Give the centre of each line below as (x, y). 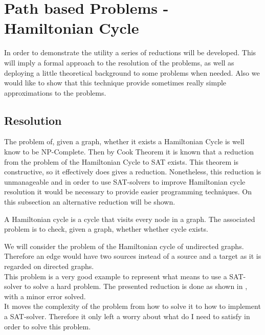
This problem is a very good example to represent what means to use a (116, 276)
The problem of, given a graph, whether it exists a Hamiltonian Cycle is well (124, 141)
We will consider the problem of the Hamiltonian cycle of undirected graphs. (124, 246)
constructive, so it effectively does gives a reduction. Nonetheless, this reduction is (133, 172)
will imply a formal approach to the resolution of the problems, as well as (119, 62)
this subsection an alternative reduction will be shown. (90, 202)
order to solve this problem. (48, 326)
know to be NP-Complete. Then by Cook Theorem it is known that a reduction (129, 152)
